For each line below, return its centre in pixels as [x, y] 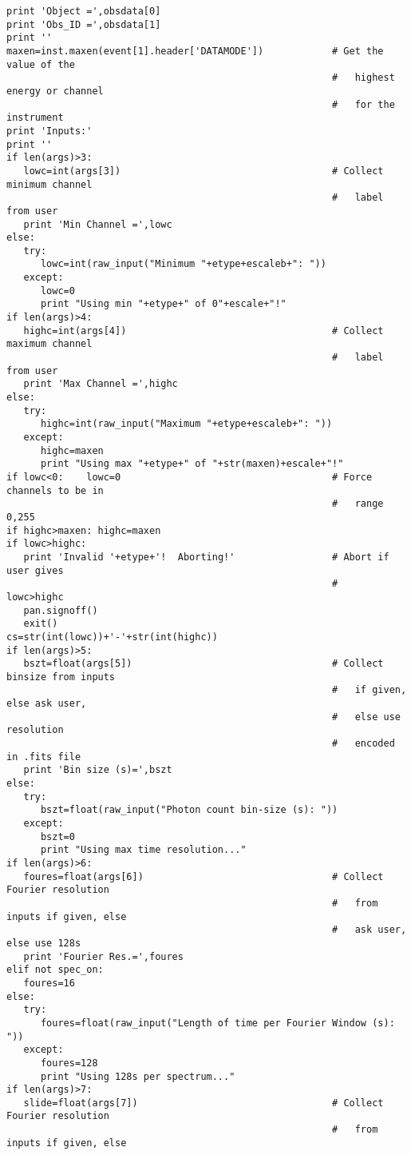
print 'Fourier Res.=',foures [103, 956]
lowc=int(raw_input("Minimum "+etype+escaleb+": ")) [183, 264]
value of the [41, 64]
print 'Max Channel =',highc [101, 384]
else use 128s [44, 943]
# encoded [364, 744]
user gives [35, 570]
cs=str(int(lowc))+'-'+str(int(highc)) [112, 637]
